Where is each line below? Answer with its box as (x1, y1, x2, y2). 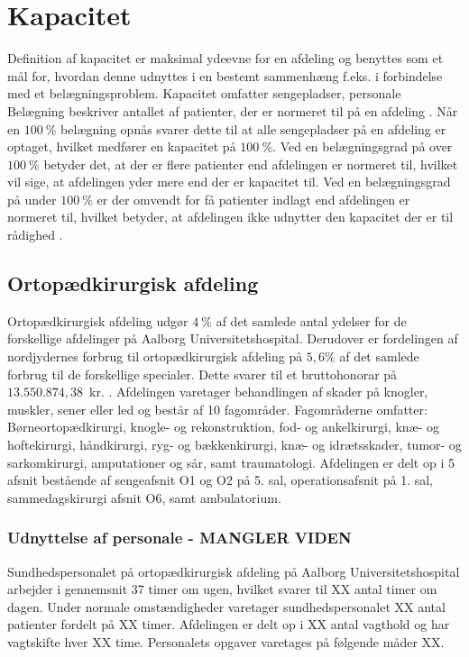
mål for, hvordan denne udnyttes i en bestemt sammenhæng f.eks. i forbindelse (7, 66, 443, 85)
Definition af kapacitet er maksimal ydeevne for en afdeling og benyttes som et (7, 49, 444, 68)
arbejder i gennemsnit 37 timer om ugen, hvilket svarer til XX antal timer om (7, 579, 437, 598)
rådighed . (7, 225, 63, 244)
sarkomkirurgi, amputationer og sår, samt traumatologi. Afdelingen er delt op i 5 (7, 452, 455, 471)
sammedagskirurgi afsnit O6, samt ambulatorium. (7, 488, 281, 506)
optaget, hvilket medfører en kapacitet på (7, 137, 236, 156)
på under (7, 189, 57, 208)
